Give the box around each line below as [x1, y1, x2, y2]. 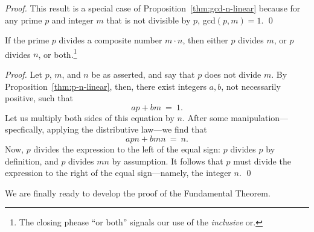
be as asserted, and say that [91, 68, 195, 81]
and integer [51, 13, 94, 26]
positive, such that [5, 92, 73, 104]
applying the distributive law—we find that [46, 123, 207, 136]
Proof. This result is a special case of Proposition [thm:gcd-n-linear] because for [5, 2, 301, 14]
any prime [5, 13, 42, 26]
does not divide [204, 68, 261, 81]
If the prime [5, 34, 50, 46]
